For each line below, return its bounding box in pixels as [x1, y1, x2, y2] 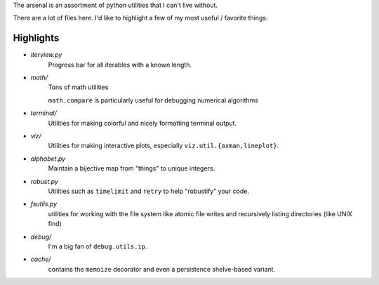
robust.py [30, 177, 59, 185]
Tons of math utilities [48, 83, 109, 91]
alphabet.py [30, 154, 66, 163]
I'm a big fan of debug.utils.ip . [48, 242, 147, 251]
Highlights [13, 32, 60, 44]
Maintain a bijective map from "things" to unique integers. [48, 164, 215, 173]
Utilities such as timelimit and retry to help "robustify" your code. [48, 187, 249, 195]
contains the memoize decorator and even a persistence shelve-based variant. [48, 265, 276, 273]
